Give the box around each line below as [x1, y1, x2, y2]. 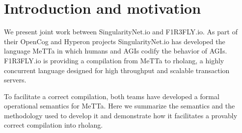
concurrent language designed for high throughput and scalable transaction [4, 65, 230, 75]
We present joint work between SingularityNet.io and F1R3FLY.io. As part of [4, 27, 238, 37]
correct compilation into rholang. [4, 120, 103, 130]
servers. [4, 75, 27, 85]
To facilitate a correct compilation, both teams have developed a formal [4, 91, 219, 101]
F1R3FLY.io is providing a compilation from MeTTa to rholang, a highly [4, 55, 224, 65]
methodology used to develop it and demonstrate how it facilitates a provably [4, 110, 238, 120]
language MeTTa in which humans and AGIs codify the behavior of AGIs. [4, 46, 227, 56]
